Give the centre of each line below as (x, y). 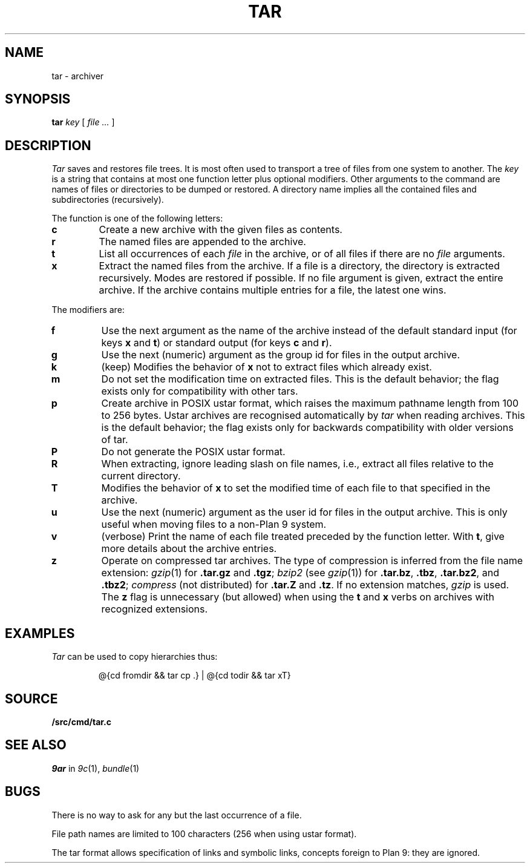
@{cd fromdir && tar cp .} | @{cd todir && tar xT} (195, 676)
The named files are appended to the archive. (202, 242)
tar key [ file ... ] (83, 122)
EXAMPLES (40, 633)
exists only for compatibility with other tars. (200, 391)
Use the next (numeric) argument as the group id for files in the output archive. (281, 355)
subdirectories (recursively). (108, 200)
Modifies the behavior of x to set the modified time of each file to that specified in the (296, 488)
